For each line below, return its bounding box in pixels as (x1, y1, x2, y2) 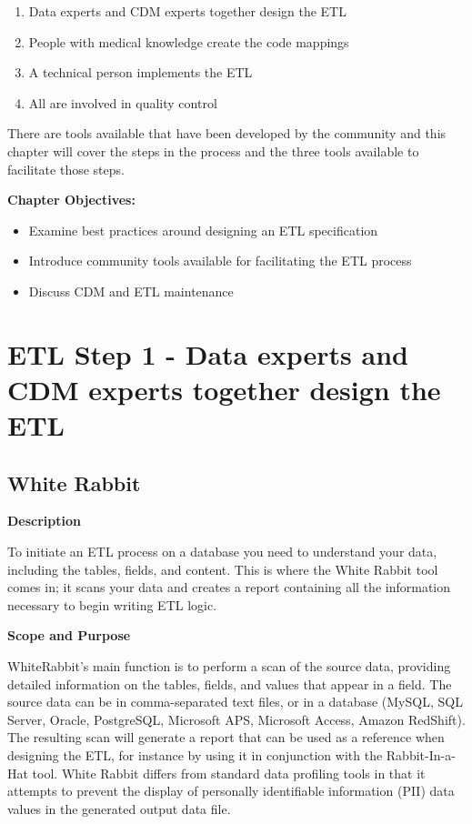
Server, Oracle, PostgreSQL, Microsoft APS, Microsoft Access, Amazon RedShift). (7, 709, 466, 729)
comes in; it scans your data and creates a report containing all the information (7, 578, 451, 597)
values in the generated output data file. (7, 799, 231, 818)
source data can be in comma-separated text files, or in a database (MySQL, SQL (7, 692, 463, 711)
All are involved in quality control (28, 93, 217, 112)
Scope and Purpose (7, 626, 131, 645)
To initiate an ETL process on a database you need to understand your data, (7, 542, 437, 561)
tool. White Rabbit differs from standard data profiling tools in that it (32, 763, 426, 782)
